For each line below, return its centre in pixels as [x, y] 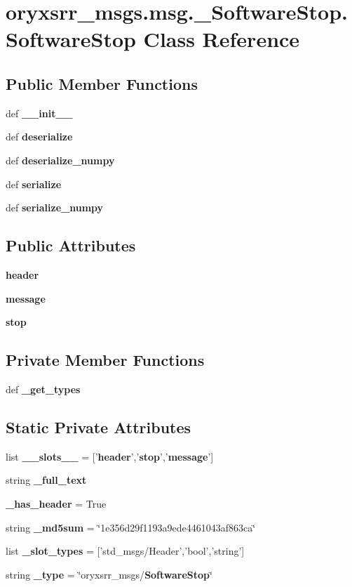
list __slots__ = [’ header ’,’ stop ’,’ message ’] [110, 456]
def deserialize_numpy [60, 160]
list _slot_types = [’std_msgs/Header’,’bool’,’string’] [125, 551]
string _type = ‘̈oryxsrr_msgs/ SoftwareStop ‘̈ [109, 574]
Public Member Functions [102, 83]
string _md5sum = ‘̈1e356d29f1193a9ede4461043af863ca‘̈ [131, 527]
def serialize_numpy [55, 207]
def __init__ [39, 113]
